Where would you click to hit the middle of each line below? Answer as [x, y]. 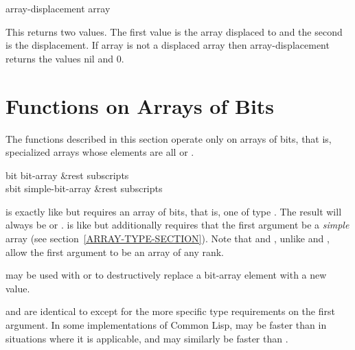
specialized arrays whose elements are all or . [100, 152]
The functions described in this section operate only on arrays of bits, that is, [169, 138]
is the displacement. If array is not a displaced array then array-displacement [168, 45]
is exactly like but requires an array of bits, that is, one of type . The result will [174, 211]
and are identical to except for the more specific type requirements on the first [170, 311]
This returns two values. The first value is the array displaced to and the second [174, 31]
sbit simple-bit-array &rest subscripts [84, 188]
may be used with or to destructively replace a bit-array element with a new [166, 275]
